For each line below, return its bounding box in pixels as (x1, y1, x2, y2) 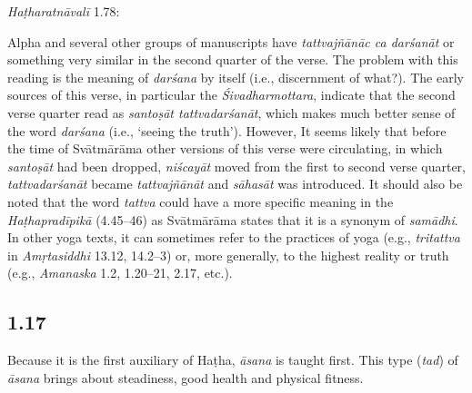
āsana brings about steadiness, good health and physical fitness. (7, 368, 364, 387)
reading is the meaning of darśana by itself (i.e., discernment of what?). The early (7, 67, 464, 86)
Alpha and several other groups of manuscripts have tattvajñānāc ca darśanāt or (7, 32, 455, 51)
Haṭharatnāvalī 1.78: (7, 2, 120, 20)
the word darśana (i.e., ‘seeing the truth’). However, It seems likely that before (7, 121, 447, 140)
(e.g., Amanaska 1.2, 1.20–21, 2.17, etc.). (7, 263, 233, 282)
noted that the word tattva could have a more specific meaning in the (7, 192, 394, 211)
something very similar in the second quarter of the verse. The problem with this (7, 50, 458, 69)
